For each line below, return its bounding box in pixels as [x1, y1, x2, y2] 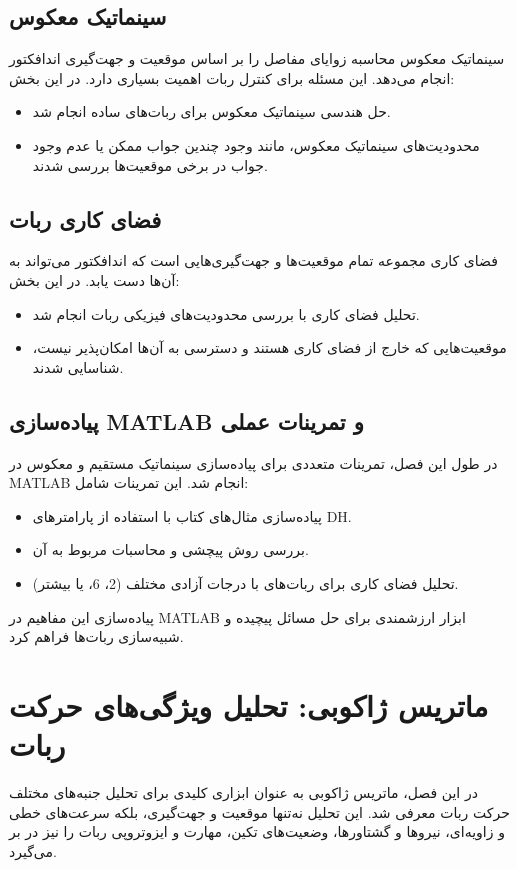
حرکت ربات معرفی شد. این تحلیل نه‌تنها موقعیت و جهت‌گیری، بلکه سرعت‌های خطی [9, 801, 510, 822]
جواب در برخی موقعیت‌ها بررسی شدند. [32, 154, 268, 175]
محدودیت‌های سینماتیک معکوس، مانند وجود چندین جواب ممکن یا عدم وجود [32, 134, 480, 155]
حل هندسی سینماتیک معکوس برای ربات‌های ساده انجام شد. [32, 101, 391, 122]
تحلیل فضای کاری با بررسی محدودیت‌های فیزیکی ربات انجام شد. [32, 303, 420, 324]
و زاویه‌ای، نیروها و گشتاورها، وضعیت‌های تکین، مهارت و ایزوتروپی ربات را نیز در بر [9, 821, 505, 842]
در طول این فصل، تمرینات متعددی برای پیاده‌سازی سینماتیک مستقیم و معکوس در [9, 452, 498, 473]
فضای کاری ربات [9, 203, 162, 234]
